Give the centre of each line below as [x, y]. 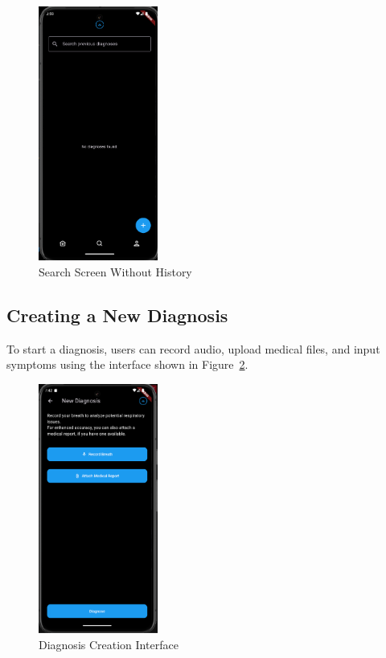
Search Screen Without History [115, 272]
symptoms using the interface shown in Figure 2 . [127, 364]
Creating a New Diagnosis [117, 315]
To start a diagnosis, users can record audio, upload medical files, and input [193, 348]
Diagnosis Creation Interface [109, 644]
